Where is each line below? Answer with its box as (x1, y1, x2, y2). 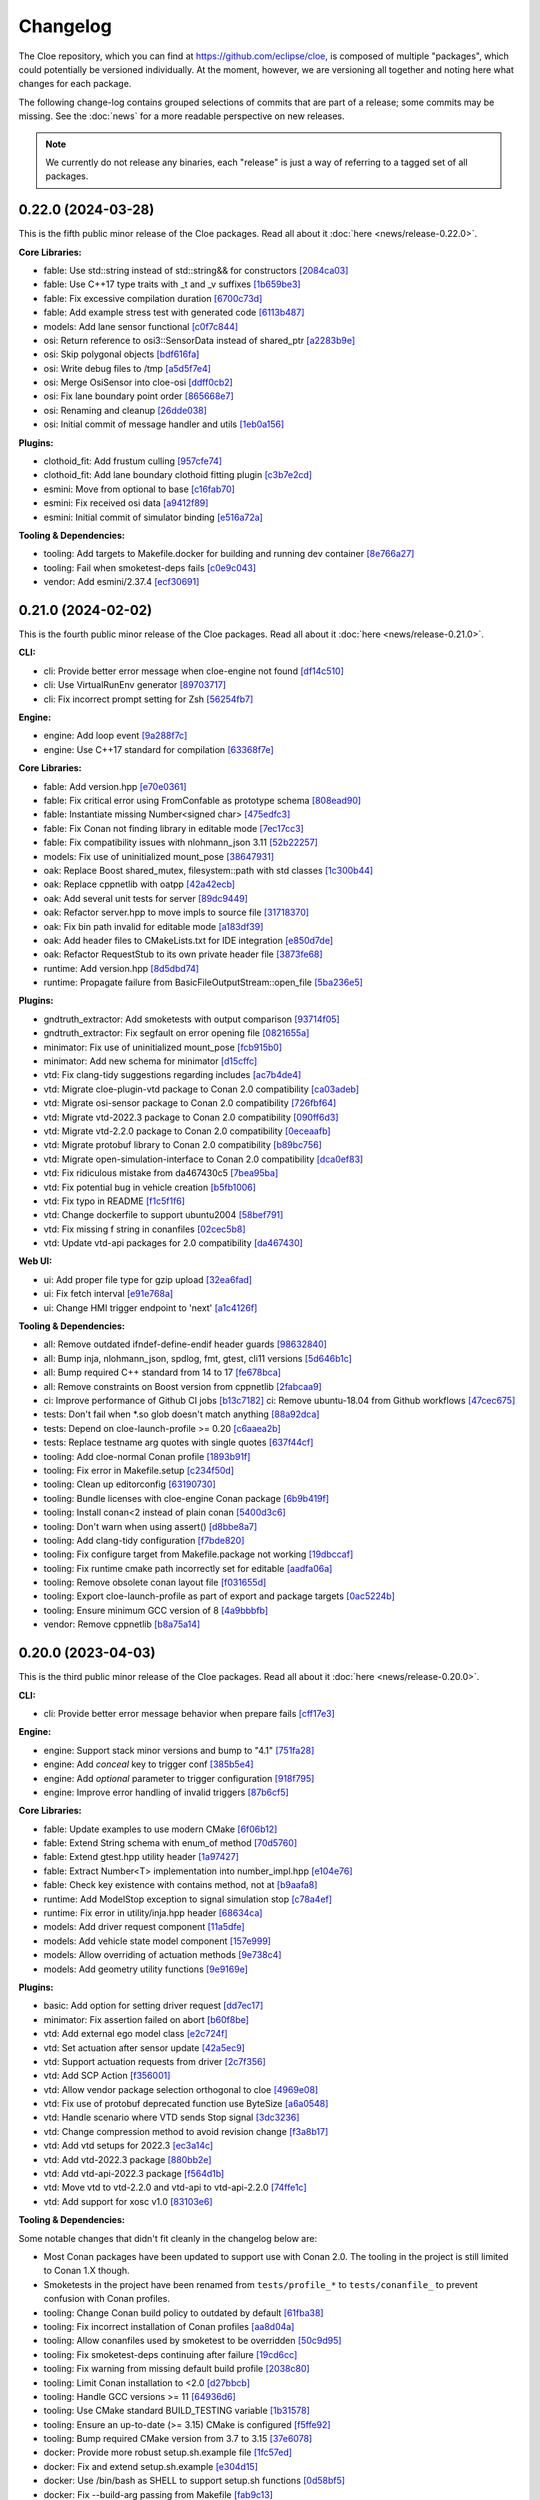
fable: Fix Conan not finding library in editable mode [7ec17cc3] (43, 822, 304, 834)
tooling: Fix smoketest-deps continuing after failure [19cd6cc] (43, 2348, 298, 2360)
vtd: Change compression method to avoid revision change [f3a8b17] (43, 2125, 329, 2137)
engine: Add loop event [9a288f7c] (43, 730, 188, 742)
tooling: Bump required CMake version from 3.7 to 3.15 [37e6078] (43, 2433, 313, 2445)
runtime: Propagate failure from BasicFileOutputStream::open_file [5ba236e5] (43, 976, 364, 989)
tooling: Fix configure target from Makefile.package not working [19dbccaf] (43, 1548, 354, 1560)
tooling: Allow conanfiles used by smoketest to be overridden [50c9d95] (43, 2335, 342, 2347)
